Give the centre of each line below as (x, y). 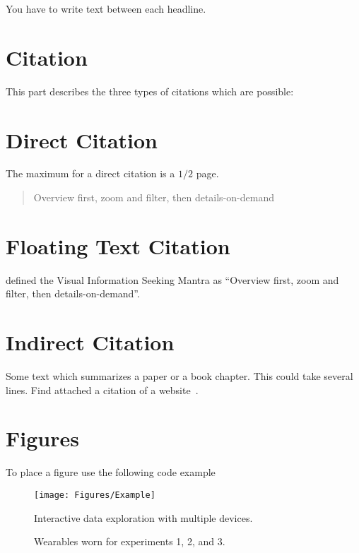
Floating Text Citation (118, 245)
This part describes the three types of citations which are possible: (150, 91)
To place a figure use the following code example (111, 472)
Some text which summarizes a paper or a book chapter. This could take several (179, 376)
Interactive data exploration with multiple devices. (143, 517)
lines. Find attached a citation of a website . (102, 390)
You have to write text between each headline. (106, 8)
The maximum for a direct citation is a (90, 173)
